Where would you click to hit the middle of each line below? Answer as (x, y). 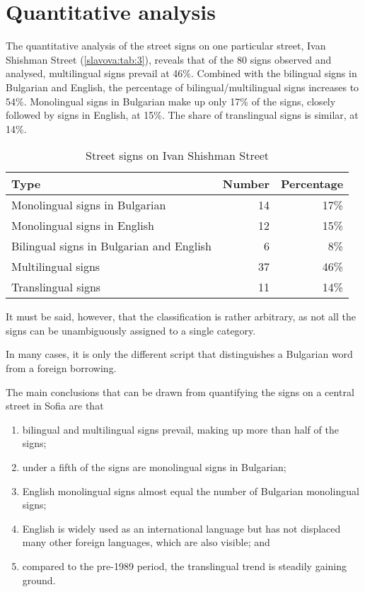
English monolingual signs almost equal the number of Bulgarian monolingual (191, 491)
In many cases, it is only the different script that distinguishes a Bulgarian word (179, 354)
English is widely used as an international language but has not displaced (181, 528)
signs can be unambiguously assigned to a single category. (131, 330)
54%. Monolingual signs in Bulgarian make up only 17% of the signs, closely (171, 101)
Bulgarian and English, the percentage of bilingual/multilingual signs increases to (182, 87)
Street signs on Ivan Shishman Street (178, 156)
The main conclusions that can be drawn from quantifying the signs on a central (180, 391)
